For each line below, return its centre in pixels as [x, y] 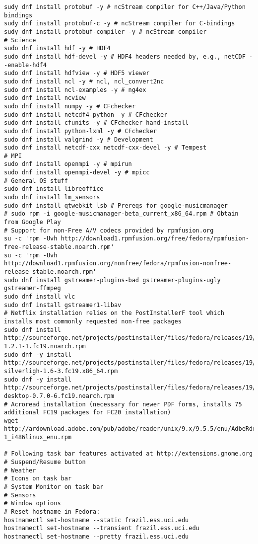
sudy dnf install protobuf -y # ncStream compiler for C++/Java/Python [125, 7]
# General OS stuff [36, 181]
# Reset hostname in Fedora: [52, 512]
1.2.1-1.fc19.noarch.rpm [45, 346]
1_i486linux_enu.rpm [38, 437]
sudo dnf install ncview [45, 98]
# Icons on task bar [38, 479]
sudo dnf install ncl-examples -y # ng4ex [75, 90]
